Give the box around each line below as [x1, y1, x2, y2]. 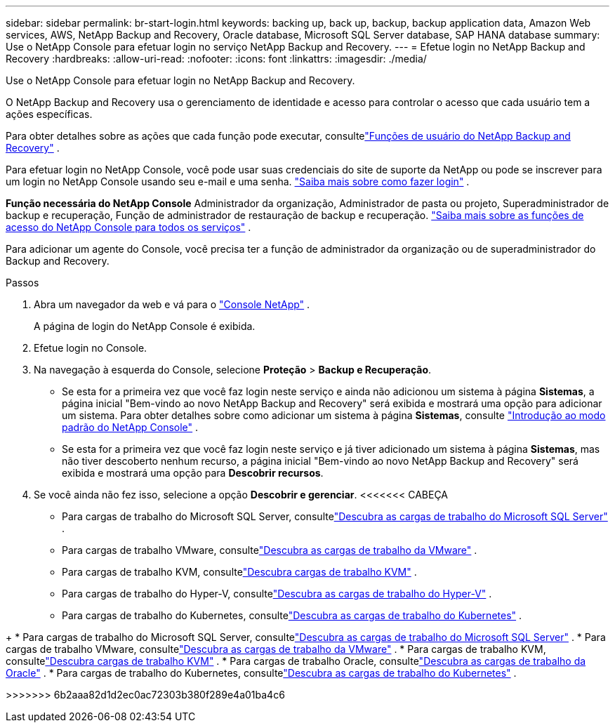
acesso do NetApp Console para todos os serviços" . [6, 221, 251, 233]
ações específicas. [6, 108, 93, 120]
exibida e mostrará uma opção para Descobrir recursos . [62, 467, 324, 479]
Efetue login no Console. [34, 342, 147, 354]
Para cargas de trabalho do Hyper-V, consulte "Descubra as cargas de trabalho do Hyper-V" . [62, 588, 492, 600]
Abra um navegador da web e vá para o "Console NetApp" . [34, 298, 310, 310]
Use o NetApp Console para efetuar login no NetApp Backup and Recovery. [6, 74, 355, 86]
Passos [6, 277, 39, 289]
